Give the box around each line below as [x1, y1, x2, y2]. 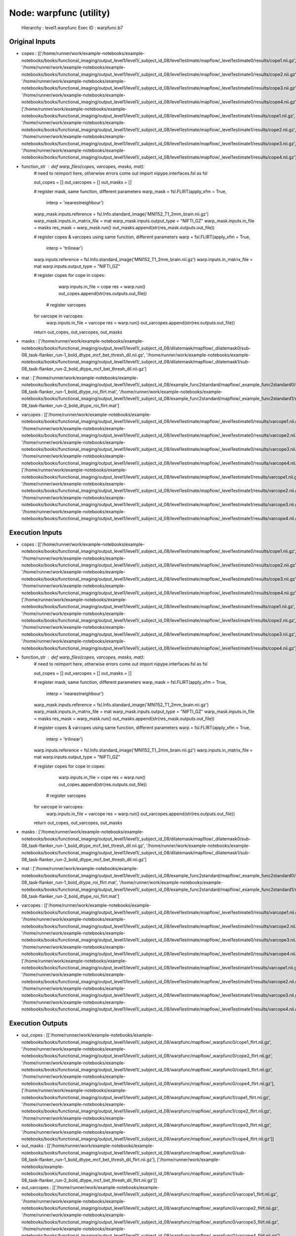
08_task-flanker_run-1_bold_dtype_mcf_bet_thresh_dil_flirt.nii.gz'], [21, 1157, 156, 1163]
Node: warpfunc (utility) [9, 7, 111, 18]
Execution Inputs [9, 528, 63, 536]
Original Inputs [9, 38, 56, 46]
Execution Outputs [9, 1019, 68, 1028]
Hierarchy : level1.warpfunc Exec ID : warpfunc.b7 [21, 25, 123, 31]
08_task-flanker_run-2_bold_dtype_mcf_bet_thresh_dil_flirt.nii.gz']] [21, 1177, 157, 1184]
